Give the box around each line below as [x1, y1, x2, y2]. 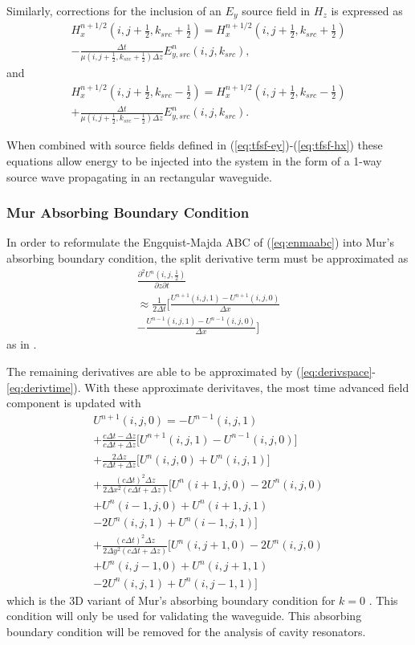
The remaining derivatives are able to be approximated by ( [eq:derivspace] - [6, 363, 376, 380]
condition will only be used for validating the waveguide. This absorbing [6, 607, 362, 624]
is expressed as [331, 2, 403, 18]
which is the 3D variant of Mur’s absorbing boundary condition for [6, 591, 336, 608]
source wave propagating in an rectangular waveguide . [6, 168, 272, 185]
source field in [242, 2, 311, 18]
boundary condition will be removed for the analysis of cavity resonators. [6, 623, 366, 639]
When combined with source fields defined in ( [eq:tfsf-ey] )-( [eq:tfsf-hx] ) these [6, 137, 383, 153]
